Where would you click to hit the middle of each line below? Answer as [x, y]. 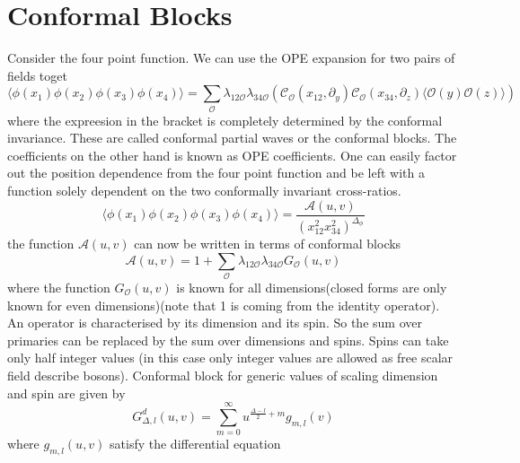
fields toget [37, 75]
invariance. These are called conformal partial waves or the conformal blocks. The [232, 138]
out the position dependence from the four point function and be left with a [216, 173]
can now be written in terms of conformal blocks [268, 244]
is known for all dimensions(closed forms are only [312, 287]
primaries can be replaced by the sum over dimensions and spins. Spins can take [228, 340]
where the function [59, 287]
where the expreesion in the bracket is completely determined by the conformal [225, 120]
